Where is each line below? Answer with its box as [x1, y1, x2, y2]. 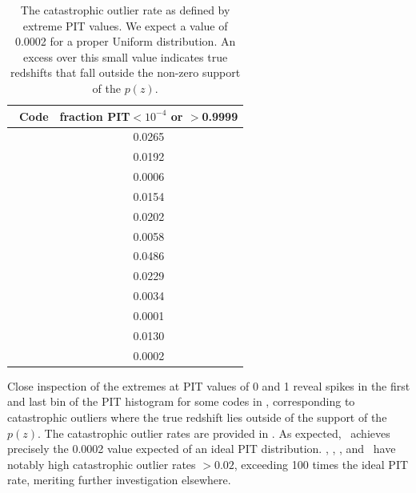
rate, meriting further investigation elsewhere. [7, 471, 231, 488]
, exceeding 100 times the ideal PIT [234, 455, 409, 472]
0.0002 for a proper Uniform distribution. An [14, 33, 236, 50]
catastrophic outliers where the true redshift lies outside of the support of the [7, 408, 387, 425]
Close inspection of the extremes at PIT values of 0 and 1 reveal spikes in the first [7, 377, 410, 394]
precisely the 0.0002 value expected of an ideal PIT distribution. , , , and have [7, 440, 396, 457]
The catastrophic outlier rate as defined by [20, 2, 230, 18]
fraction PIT [59, 107, 130, 124]
